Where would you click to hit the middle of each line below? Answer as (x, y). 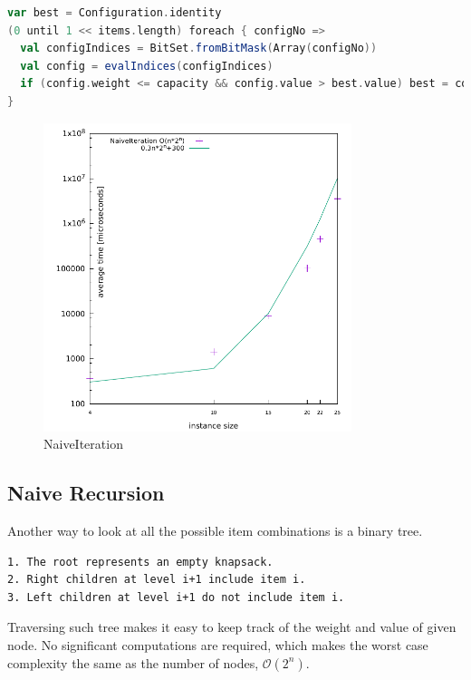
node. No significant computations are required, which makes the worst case (218, 645)
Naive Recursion (86, 493)
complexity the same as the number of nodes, (133, 662)
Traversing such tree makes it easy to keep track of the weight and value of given (232, 627)
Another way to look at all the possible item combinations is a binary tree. (215, 531)
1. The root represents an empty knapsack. (140, 562)
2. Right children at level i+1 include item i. (157, 580)
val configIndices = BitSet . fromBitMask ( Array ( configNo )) (199, 49)
